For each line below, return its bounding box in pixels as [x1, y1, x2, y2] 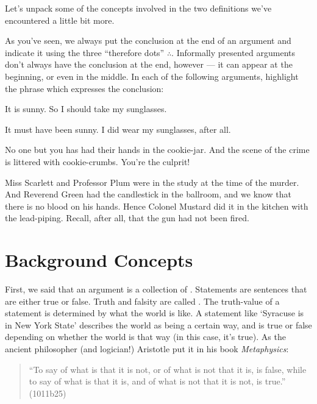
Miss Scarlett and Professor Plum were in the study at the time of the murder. [5, 175, 299, 188]
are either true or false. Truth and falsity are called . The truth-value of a [5, 294, 280, 307]
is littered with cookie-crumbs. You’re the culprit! [5, 155, 190, 168]
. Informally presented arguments [171, 46, 295, 58]
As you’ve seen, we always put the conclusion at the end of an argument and [5, 34, 291, 47]
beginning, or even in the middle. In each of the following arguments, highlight [5, 69, 299, 82]
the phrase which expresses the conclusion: [5, 82, 164, 94]
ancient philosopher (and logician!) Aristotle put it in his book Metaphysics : [5, 342, 289, 355]
